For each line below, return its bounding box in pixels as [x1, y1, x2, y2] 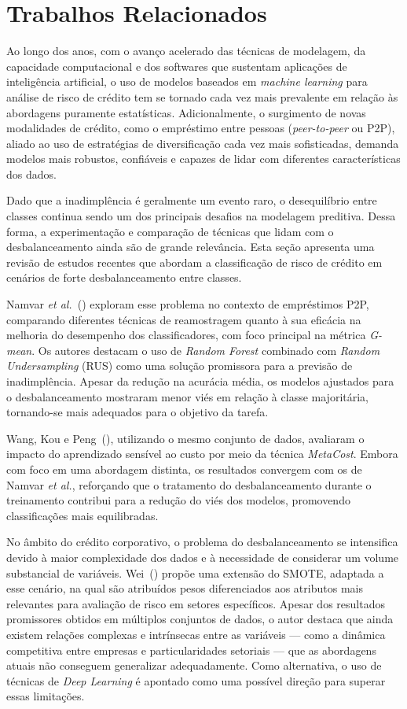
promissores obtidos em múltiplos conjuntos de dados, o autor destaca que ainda [6, 611, 394, 627]
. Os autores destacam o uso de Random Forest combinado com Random [31, 342, 380, 358]
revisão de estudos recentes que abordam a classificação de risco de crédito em [6, 253, 383, 270]
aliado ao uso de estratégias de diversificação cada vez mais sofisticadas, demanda [6, 135, 399, 151]
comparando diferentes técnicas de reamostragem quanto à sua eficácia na [6, 311, 361, 327]
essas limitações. [6, 688, 85, 704]
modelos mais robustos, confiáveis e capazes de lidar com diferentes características [6, 150, 401, 167]
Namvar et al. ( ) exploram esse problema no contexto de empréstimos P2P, [6, 296, 369, 312]
